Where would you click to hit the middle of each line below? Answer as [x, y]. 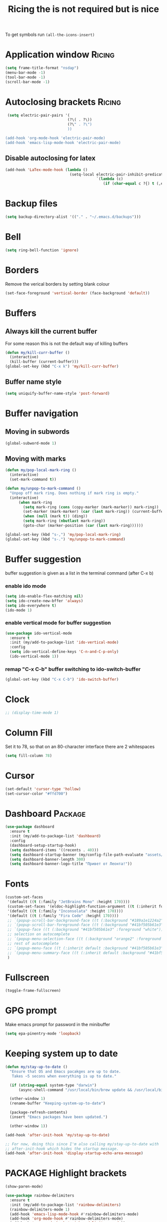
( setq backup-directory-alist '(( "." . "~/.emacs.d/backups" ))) [73, 217]
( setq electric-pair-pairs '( [39, 115]
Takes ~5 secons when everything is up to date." [64, 1076]
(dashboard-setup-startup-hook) [43, 845]
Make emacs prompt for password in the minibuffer [58, 1025]
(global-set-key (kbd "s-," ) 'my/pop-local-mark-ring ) [63, 534]
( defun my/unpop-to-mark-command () [43, 489]
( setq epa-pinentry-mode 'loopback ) [43, 1034]
